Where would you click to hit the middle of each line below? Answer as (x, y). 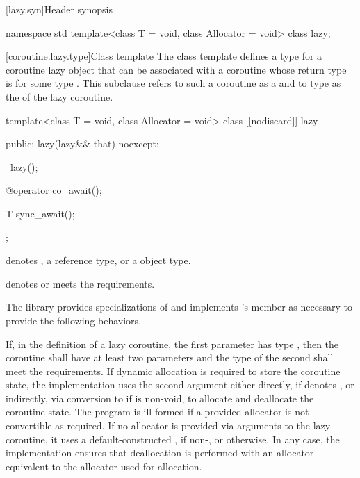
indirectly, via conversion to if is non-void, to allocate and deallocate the (160, 398)
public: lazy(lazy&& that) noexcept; (82, 143)
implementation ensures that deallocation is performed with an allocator (160, 453)
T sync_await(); (40, 213)
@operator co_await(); (54, 190)
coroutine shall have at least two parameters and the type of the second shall (170, 357)
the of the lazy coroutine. (59, 96)
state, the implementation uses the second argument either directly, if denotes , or (180, 385)
